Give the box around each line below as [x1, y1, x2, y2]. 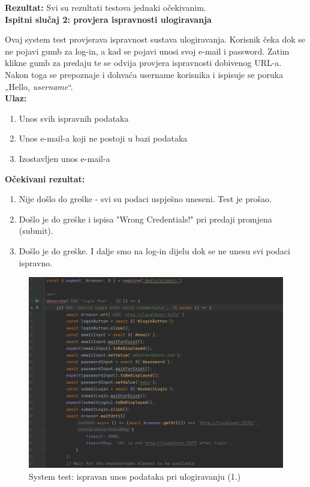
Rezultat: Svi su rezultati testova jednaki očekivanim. [5, 1, 206, 13]
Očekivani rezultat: [5, 172, 85, 185]
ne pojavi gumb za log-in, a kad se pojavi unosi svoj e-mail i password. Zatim [5, 44, 290, 57]
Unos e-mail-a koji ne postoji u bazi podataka [19, 132, 188, 145]
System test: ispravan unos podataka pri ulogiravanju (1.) [29, 470, 241, 482]
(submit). [19, 224, 53, 237]
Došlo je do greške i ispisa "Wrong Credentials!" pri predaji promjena [19, 212, 272, 225]
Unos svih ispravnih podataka [19, 112, 129, 124]
